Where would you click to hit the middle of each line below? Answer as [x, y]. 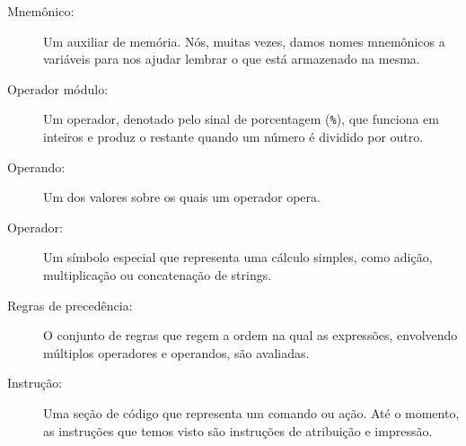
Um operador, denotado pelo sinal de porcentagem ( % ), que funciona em [241, 119]
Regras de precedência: [70, 305]
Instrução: [35, 383]
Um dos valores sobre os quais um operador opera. [182, 197]
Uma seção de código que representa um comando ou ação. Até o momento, [251, 412]
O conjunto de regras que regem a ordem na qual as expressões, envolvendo [251, 335]
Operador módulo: [58, 88]
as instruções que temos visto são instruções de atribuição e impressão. [238, 430]
